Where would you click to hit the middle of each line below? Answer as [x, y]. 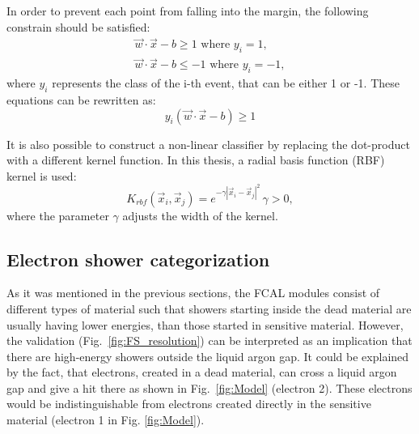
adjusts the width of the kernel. [200, 215]
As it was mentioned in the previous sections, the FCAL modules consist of [193, 293]
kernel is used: [42, 175]
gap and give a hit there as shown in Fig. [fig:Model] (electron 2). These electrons [209, 387]
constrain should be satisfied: [78, 26]
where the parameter [58, 215]
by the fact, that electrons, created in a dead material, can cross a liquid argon [202, 372]
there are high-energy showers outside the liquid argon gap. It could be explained [208, 356]
